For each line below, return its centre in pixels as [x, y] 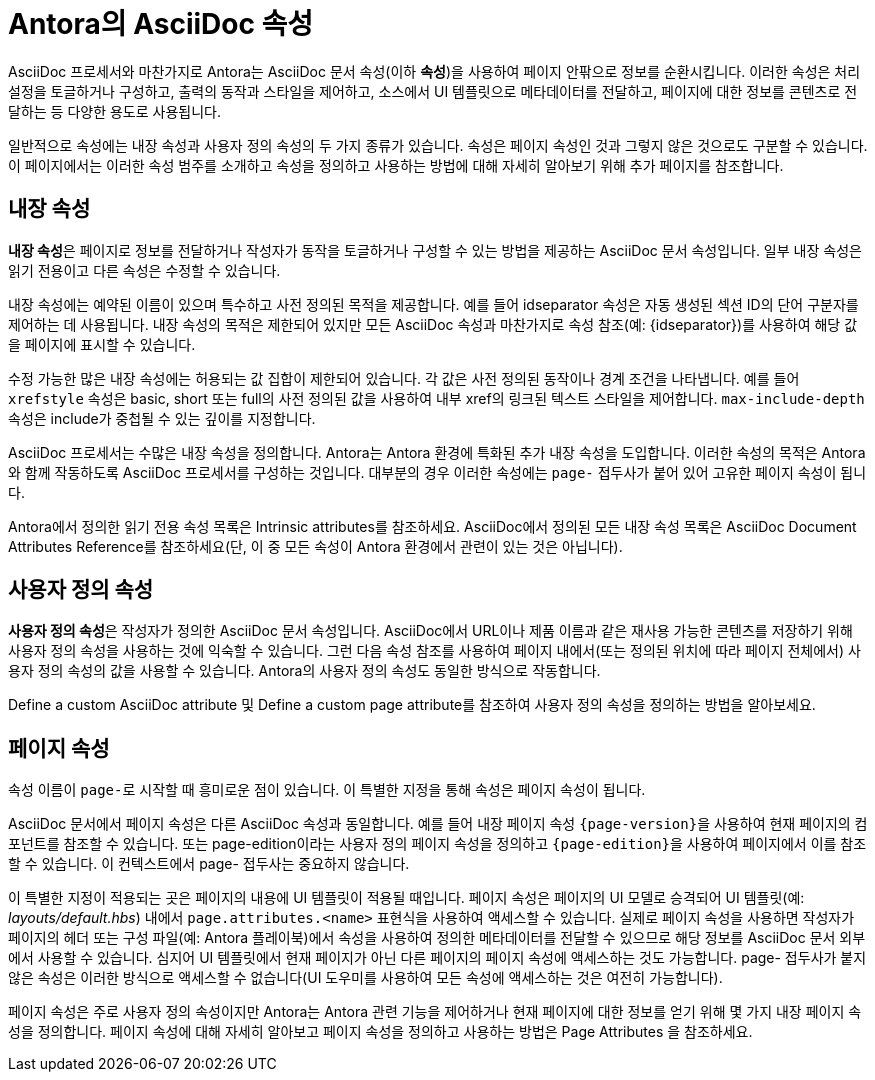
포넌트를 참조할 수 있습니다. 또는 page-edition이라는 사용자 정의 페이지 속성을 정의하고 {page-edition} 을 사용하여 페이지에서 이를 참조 [437, 844]
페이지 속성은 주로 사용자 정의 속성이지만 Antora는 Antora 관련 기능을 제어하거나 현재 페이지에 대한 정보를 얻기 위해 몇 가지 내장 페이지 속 [435, 1012]
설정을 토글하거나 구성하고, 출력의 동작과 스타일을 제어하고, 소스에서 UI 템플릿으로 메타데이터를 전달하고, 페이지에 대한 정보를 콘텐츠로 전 [433, 91]
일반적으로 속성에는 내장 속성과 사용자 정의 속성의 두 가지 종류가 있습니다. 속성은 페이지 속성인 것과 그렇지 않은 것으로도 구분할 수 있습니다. [438, 145]
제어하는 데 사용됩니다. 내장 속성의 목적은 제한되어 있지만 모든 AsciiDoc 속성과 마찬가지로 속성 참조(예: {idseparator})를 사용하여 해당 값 [433, 324]
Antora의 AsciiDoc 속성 [161, 24]
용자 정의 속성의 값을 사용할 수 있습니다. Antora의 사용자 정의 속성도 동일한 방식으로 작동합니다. [304, 671]
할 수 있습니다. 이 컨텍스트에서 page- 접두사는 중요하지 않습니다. [209, 864]
